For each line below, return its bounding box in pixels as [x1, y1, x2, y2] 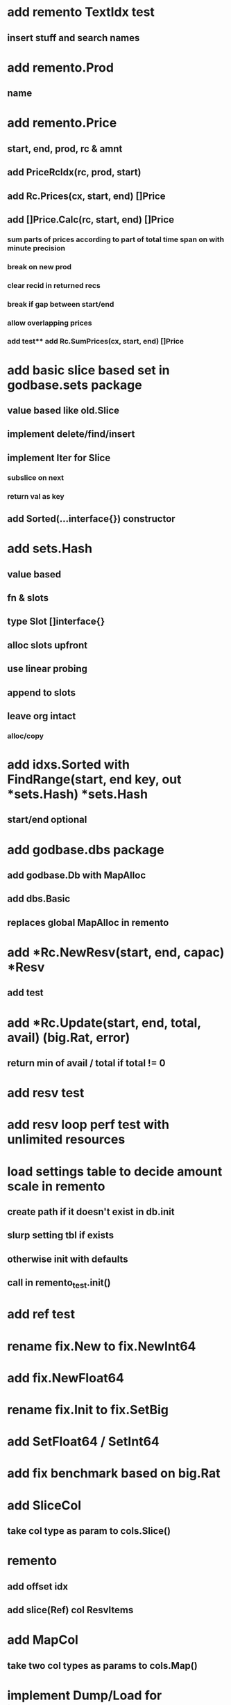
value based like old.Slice [7, 405, 120, 417]
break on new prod [7, 262, 71, 271]
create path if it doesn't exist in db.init [7, 1206, 175, 1217]
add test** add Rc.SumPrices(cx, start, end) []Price [7, 337, 184, 346]
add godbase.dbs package [7, 842, 164, 858]
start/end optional [7, 814, 87, 826]
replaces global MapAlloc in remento [7, 916, 169, 929]
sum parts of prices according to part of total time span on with [7, 234, 225, 244]
